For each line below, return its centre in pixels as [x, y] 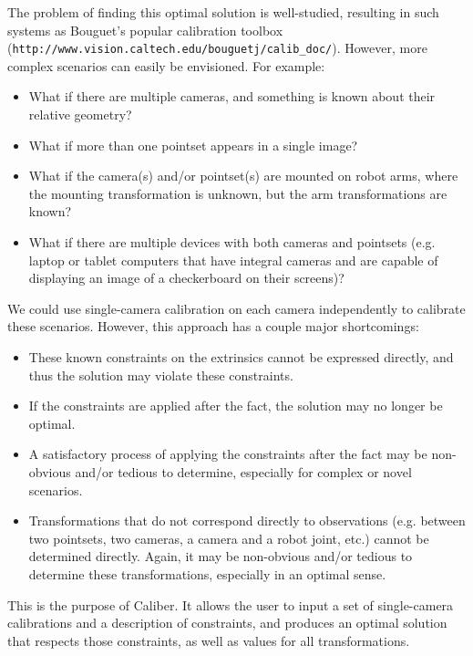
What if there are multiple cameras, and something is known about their [232, 96]
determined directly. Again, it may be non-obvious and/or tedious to [221, 556]
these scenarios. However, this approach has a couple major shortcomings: [213, 326]
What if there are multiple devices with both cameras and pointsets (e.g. [232, 242]
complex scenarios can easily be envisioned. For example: [166, 65]
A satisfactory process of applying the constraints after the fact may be [228, 454]
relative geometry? [80, 115]
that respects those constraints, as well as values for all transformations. [209, 640]
